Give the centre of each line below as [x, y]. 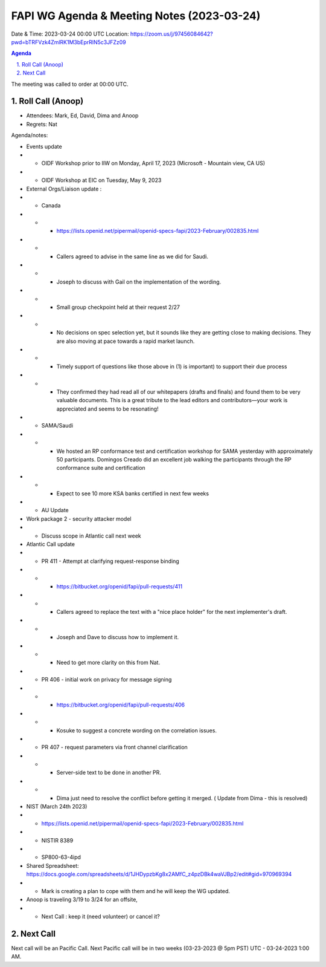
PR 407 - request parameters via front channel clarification [115, 747]
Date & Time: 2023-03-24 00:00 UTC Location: [70, 34]
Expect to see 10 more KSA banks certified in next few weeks [133, 493]
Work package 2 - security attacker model [79, 519]
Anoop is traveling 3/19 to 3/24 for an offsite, [82, 900]
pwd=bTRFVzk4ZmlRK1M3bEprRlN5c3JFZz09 [69, 42]
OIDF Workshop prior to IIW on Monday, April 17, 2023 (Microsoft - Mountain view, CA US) [153, 163]
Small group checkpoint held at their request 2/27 [118, 307]
